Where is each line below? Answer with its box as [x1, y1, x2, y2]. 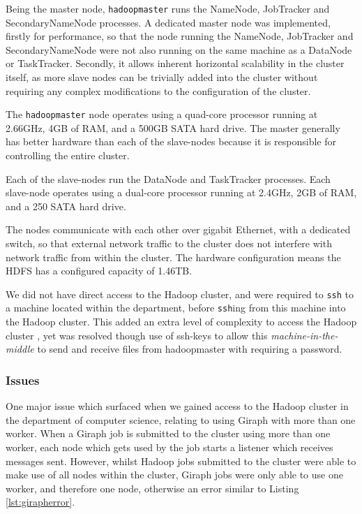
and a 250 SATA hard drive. [6, 198, 126, 213]
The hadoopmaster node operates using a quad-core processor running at [6, 107, 318, 122]
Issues [6, 371, 40, 388]
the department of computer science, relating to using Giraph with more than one [6, 412, 356, 427]
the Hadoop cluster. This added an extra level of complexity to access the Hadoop [6, 314, 357, 329]
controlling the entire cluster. [6, 148, 130, 163]
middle [6, 342, 34, 356]
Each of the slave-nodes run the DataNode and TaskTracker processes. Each [6, 171, 331, 186]
